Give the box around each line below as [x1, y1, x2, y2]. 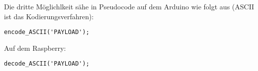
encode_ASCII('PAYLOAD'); [4, 29, 89, 36]
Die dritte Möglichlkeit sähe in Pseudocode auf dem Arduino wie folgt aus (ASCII [4, 1, 255, 11]
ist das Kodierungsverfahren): [4, 11, 94, 21]
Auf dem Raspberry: [4, 42, 66, 53]
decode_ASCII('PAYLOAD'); [4, 60, 89, 68]
